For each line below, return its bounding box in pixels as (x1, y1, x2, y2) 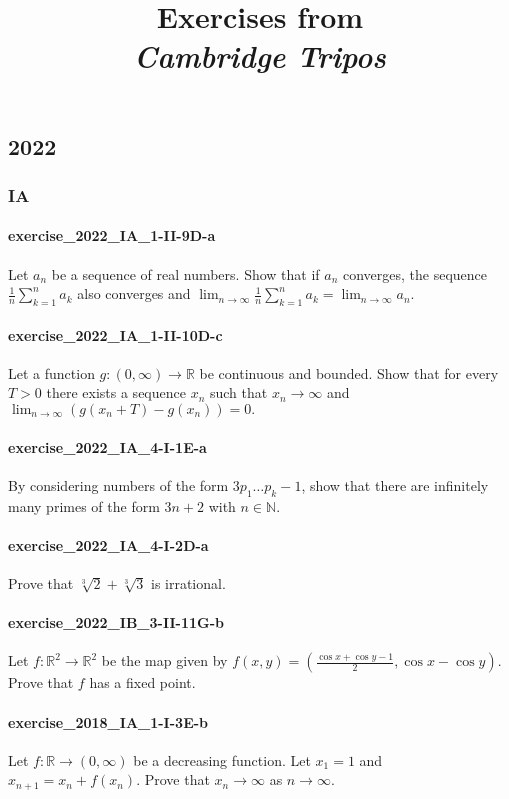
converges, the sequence (343, 263, 488, 284)
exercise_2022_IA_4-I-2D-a (8, 534, 209, 555)
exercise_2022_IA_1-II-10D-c (8, 324, 223, 345)
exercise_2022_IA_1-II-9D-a (8, 225, 216, 246)
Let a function (8, 362, 95, 383)
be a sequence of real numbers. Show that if (51, 263, 320, 284)
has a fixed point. (89, 672, 196, 693)
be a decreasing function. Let (133, 749, 311, 770)
